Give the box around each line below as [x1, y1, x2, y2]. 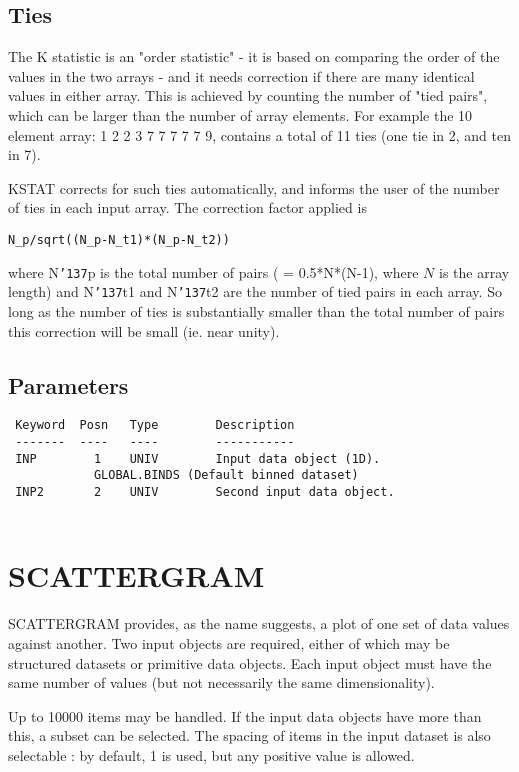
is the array [439, 261, 510, 282]
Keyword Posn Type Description [15, 418, 295, 433]
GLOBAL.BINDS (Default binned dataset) [93, 468, 359, 483]
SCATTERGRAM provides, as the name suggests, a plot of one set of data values [8, 613, 510, 634]
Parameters [8, 369, 129, 400]
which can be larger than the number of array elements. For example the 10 [8, 104, 473, 125]
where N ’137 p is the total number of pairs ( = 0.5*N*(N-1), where [8, 261, 419, 282]
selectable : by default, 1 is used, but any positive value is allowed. [8, 744, 415, 765]
